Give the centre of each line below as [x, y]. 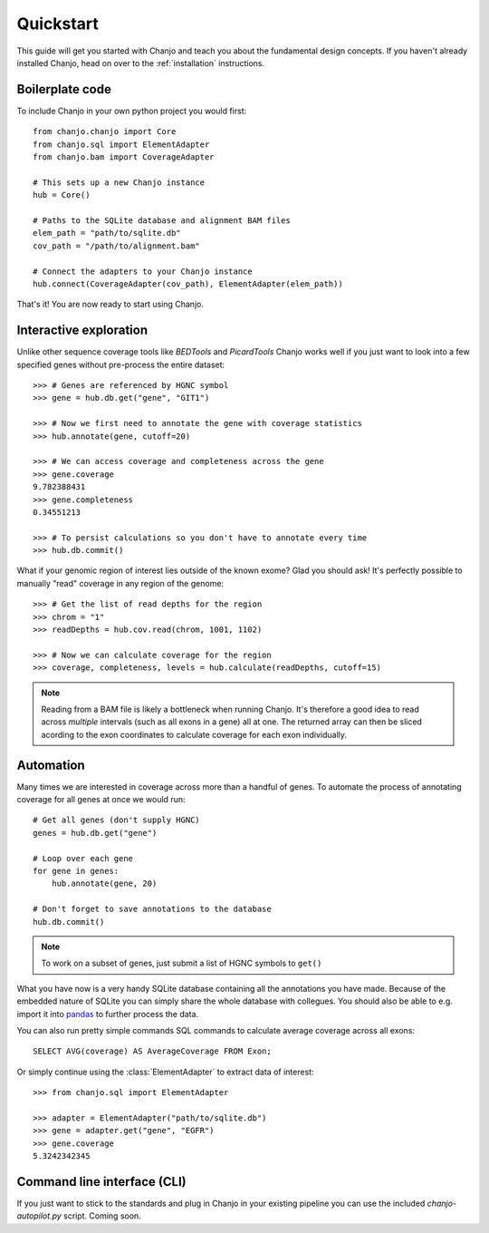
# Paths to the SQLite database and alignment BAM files [162, 220]
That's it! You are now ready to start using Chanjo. [110, 305]
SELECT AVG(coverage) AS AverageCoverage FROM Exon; [152, 1051]
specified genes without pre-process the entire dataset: [121, 364]
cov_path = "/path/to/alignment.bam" [117, 246]
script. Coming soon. [103, 1216]
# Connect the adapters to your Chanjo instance [143, 271]
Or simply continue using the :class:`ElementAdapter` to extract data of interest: [165, 1072]
